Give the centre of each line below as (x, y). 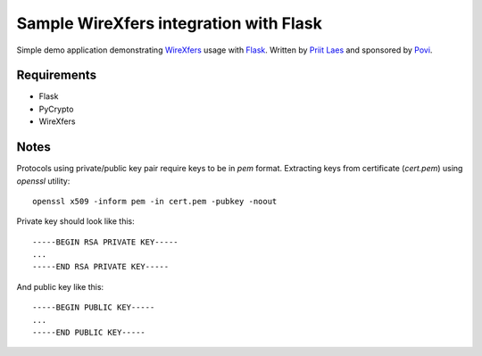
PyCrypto (56, 109)
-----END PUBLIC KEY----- (89, 333)
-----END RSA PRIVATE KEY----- (101, 267)
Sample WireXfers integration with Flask (170, 23)
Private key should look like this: (75, 221)
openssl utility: (43, 181)
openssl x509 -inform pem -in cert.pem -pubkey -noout (155, 201)
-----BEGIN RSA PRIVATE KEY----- (105, 242)
